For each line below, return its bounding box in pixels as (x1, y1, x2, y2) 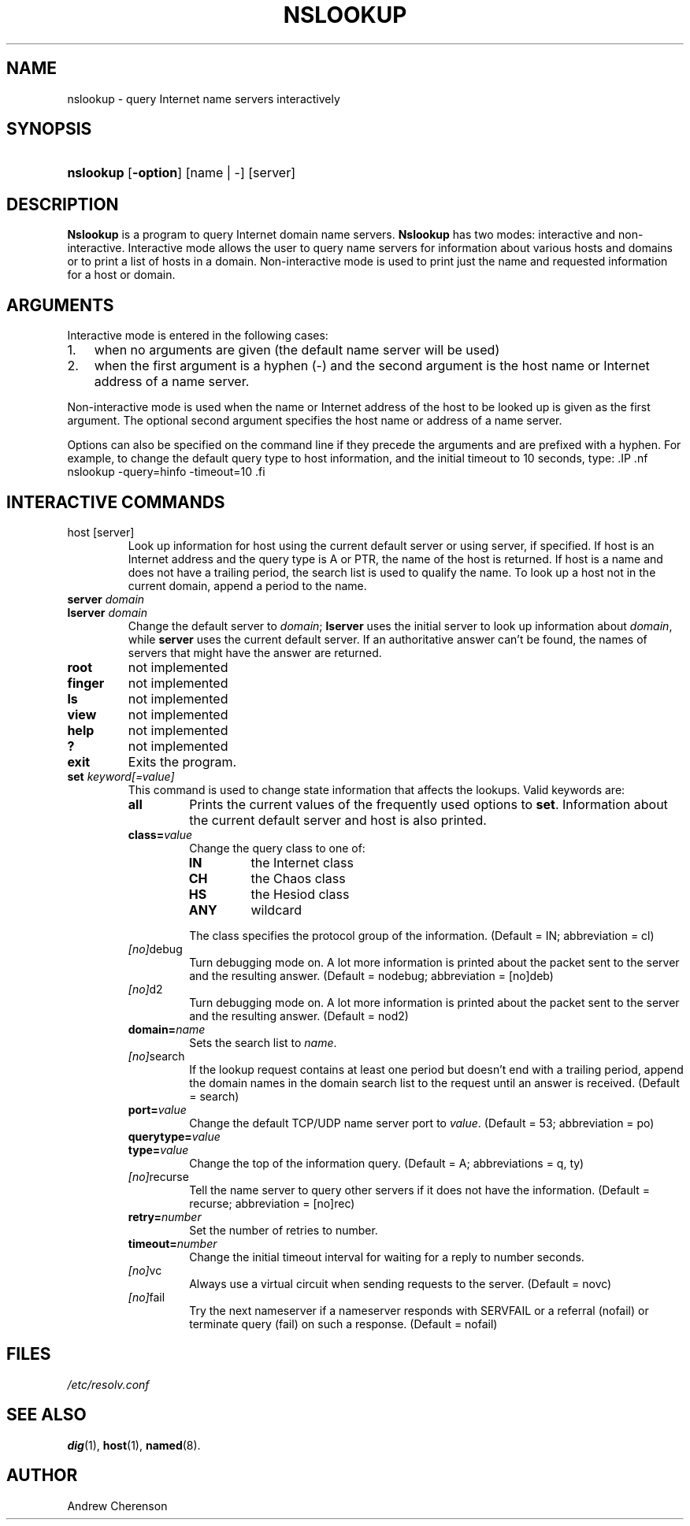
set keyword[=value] (67, 769, 175, 783)
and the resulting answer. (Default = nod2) (189, 1008, 409, 1023)
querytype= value (128, 1129, 221, 1143)
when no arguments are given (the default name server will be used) (94, 342, 500, 358)
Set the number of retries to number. (189, 1223, 378, 1237)
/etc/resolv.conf (67, 1377, 150, 1391)
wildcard (250, 901, 302, 918)
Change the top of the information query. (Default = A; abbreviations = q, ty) (189, 1156, 584, 1170)
